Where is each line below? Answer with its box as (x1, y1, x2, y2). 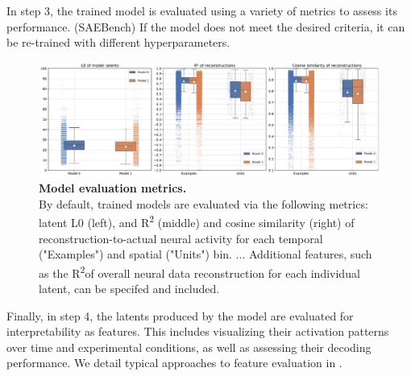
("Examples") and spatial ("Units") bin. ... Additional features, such (39, 246, 372, 262)
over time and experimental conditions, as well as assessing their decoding (6, 338, 372, 355)
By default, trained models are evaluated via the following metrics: (39, 195, 368, 212)
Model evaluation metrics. (39, 180, 187, 196)
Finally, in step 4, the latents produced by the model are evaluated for (6, 307, 354, 324)
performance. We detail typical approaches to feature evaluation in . (6, 354, 342, 371)
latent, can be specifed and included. (39, 280, 220, 297)
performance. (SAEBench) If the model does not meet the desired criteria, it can (6, 18, 405, 35)
